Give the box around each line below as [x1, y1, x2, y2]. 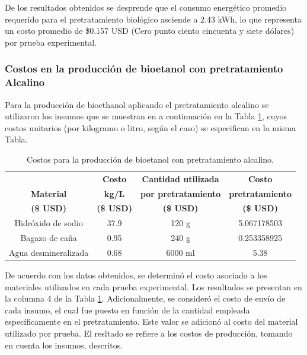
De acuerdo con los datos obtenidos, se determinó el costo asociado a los [5, 269, 267, 281]
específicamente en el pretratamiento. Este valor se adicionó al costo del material [5, 315, 298, 328]
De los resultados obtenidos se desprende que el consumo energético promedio [5, 1, 287, 13]
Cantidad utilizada [142, 172, 219, 185]
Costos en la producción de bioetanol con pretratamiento [5, 61, 283, 76]
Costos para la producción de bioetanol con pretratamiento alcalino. [27, 153, 274, 165]
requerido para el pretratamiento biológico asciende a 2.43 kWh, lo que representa [5, 12, 302, 25]
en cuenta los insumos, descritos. [5, 338, 123, 351]
